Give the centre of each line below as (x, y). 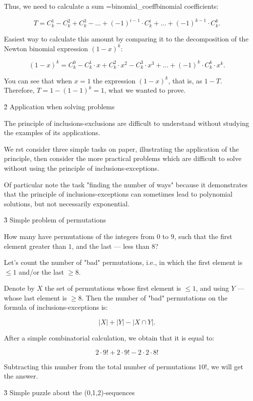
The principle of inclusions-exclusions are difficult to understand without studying (126, 123)
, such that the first (203, 236)
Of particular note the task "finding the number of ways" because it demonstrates (126, 184)
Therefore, (19, 90)
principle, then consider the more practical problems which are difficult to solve (123, 158)
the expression (114, 80)
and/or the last (41, 271)
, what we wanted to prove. (145, 90)
